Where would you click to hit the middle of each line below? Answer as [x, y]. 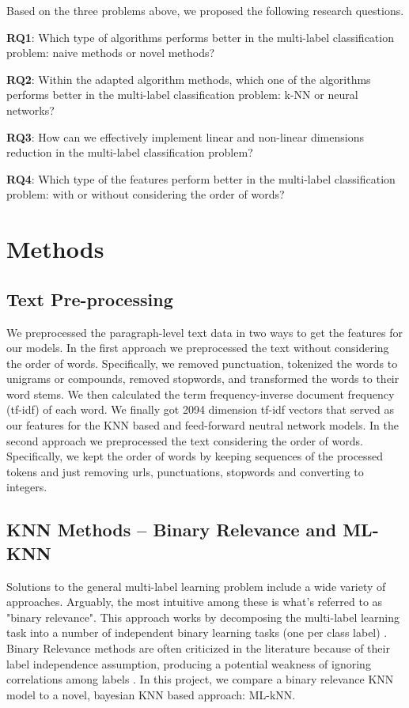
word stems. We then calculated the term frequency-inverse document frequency [201, 394]
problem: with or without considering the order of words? [146, 194]
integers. [27, 487]
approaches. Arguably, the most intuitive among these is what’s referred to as [195, 602]
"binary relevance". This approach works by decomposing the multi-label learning [203, 617]
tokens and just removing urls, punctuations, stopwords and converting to [185, 471]
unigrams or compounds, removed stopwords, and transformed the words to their [203, 379]
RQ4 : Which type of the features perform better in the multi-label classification [201, 178]
